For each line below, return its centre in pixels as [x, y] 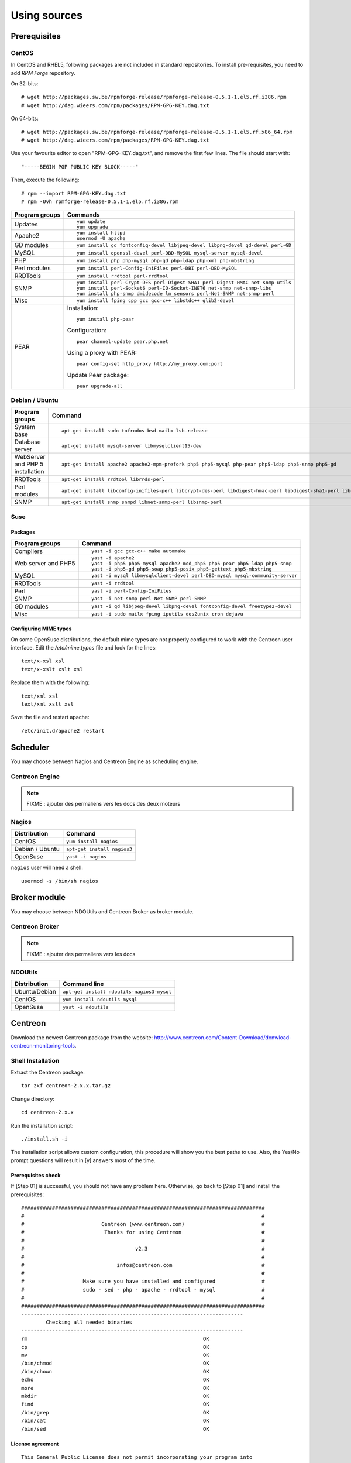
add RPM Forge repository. [43, 73]
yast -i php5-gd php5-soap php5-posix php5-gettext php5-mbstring [181, 569]
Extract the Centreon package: [48, 1072]
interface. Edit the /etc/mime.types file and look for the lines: [84, 648]
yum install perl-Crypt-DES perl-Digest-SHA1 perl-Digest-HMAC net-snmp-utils [184, 283]
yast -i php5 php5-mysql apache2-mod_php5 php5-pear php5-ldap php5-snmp [191, 563]
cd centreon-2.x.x [48, 1112]
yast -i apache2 [113, 558]
